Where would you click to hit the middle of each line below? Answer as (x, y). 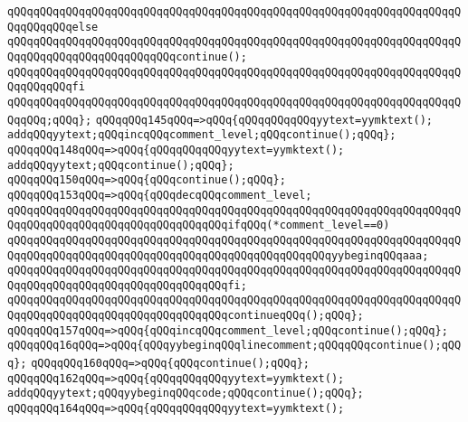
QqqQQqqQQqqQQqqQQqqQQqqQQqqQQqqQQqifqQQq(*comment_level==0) (199, 225)
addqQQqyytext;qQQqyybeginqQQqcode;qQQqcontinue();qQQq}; (186, 394)
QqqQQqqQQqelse (53, 27)
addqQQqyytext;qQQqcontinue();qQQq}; (121, 165)
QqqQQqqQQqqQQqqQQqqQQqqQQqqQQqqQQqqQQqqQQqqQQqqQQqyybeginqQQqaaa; (218, 255)
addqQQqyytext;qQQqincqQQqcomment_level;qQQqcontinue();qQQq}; (202, 135)
